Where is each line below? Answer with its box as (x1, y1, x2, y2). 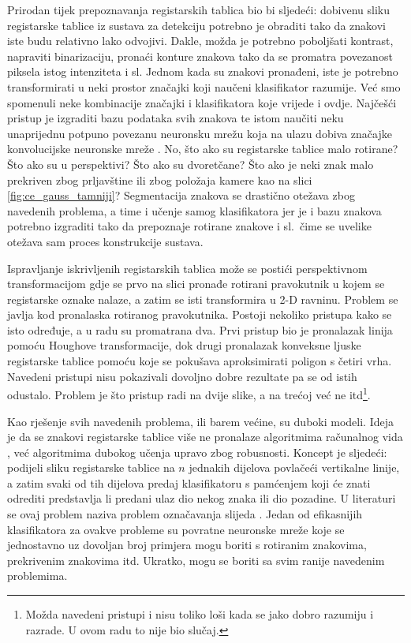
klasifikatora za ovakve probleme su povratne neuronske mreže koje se (7, 521, 345, 537)
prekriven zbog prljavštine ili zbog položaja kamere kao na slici (7, 171, 312, 188)
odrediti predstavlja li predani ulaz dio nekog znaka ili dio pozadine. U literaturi (7, 490, 396, 507)
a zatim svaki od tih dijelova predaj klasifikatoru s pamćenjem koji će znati (7, 474, 371, 491)
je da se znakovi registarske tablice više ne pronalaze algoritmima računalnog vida (7, 428, 403, 445)
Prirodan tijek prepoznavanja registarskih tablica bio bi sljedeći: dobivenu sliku (7, 2, 390, 17)
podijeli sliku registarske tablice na (7, 459, 175, 476)
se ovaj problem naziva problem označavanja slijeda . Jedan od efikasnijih (7, 506, 363, 522)
